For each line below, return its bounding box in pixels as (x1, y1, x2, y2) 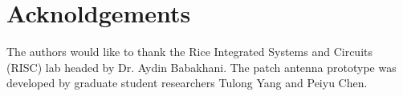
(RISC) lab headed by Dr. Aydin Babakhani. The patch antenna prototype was (6, 58, 397, 75)
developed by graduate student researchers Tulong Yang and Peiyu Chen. (6, 74, 368, 91)
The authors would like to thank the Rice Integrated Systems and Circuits (6, 43, 372, 60)
